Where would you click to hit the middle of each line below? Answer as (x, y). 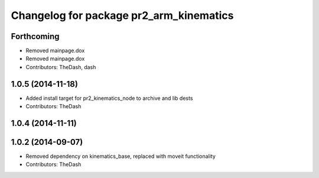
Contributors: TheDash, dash (61, 67)
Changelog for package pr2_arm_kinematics (122, 15)
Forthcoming (35, 36)
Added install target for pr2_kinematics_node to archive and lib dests (109, 98)
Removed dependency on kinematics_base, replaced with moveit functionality (121, 156)
